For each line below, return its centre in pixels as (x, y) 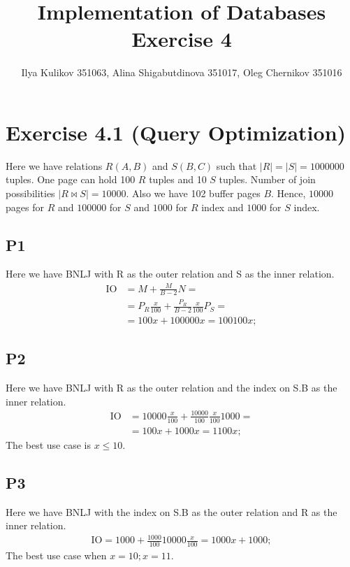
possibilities (30, 193)
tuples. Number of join (267, 179)
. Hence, (289, 193)
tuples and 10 (178, 179)
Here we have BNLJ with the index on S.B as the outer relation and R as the (172, 511)
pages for (25, 207)
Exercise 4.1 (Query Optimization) (176, 132)
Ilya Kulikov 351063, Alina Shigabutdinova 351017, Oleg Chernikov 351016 (182, 72)
